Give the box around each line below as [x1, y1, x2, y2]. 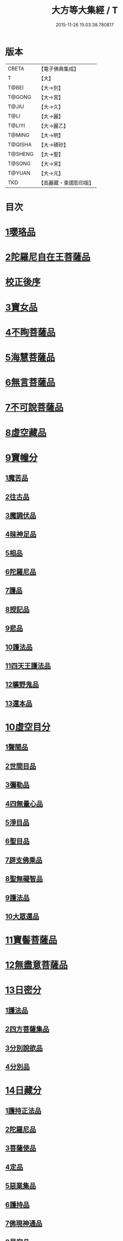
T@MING [8, 131, 30, 138]
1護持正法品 [5, 1106, 42, 1115]
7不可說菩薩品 [5, 402, 64, 413]
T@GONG [8, 93, 31, 100]
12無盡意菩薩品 [5, 959, 68, 971]
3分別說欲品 [5, 1044, 43, 1052]
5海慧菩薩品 [5, 352, 55, 363]
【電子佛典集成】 [38, 65, 79, 72]
